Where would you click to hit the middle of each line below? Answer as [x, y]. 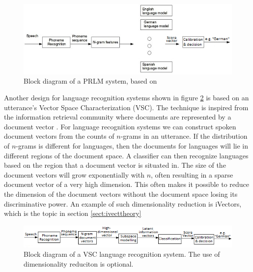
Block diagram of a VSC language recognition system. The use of [122, 254]
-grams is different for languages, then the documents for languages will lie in [132, 146]
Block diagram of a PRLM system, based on [90, 81]
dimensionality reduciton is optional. [79, 263]
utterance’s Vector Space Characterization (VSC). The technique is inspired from [126, 107]
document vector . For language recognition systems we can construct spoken [120, 126]
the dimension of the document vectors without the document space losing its [121, 194]
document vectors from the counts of [59, 136]
